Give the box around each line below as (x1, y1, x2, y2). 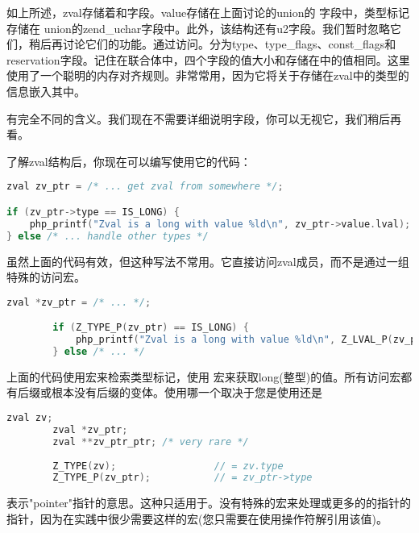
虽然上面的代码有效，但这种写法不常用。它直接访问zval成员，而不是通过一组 (6, 252, 409, 269)
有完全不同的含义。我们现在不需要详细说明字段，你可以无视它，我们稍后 (6, 110, 390, 127)
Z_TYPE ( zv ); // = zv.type (52, 460, 284, 472)
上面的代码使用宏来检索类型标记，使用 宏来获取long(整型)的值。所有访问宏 (6, 368, 401, 385)
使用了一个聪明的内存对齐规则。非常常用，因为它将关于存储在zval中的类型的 (6, 67, 409, 84)
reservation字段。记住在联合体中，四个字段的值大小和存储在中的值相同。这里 (6, 51, 410, 68)
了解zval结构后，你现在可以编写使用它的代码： (6, 152, 251, 169)
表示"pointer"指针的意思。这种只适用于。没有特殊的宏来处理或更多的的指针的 (6, 494, 412, 511)
